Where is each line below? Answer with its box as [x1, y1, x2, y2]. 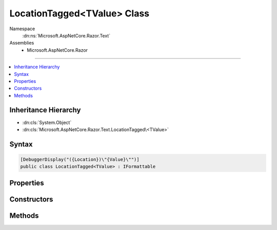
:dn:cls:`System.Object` [22, 119, 72, 126]
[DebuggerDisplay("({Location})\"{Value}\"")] [20, 156, 140, 162]
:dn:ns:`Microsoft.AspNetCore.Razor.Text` [22, 32, 110, 38]
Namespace [9, 26, 35, 32]
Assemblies [9, 40, 34, 46]
